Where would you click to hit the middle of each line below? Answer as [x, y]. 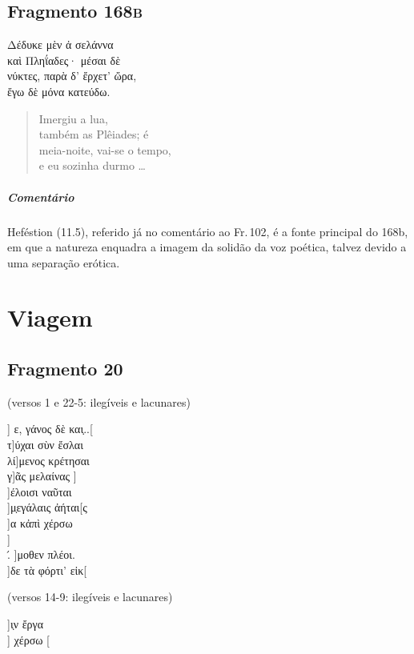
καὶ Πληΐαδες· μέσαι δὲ [64, 60]
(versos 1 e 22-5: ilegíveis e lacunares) [99, 401]
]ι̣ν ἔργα [26, 624]
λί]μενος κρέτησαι [48, 460]
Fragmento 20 [65, 369]
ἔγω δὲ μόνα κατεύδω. [59, 91]
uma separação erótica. [64, 262]
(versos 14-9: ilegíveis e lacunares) [90, 597]
